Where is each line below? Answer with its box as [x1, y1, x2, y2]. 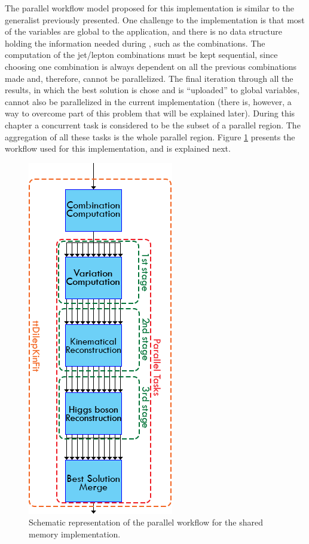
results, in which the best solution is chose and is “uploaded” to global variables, [5, 84, 300, 96]
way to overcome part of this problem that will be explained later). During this [5, 107, 295, 119]
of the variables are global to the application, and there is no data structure [5, 25, 283, 38]
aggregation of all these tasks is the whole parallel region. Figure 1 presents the [5, 130, 295, 143]
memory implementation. [29, 527, 121, 540]
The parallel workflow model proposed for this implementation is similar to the [5, 2, 294, 14]
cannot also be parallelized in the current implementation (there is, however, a [5, 95, 292, 107]
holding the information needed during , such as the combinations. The [5, 36, 265, 49]
